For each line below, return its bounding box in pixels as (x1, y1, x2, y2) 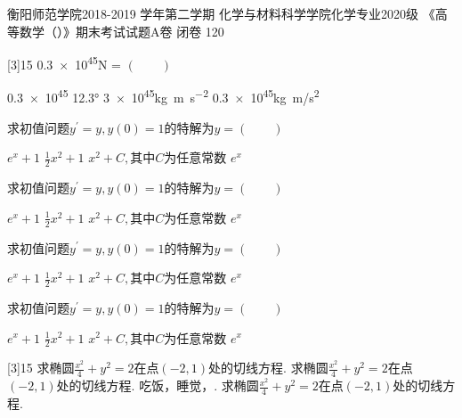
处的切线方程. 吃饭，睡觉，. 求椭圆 (56, 376, 259, 395)
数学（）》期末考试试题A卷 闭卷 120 (19, 21, 224, 40)
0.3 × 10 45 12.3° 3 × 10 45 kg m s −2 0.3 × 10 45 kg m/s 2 (7, 86, 320, 107)
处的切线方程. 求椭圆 (208, 358, 328, 377)
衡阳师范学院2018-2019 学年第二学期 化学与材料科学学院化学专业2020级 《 (7, 4, 435, 22)
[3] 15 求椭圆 (7, 358, 75, 377)
